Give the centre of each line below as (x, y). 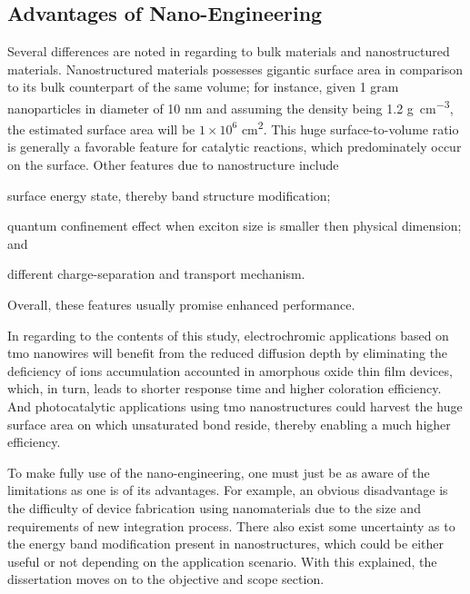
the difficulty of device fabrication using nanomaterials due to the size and (214, 507)
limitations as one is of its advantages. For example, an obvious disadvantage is (228, 490)
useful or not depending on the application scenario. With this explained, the (222, 561)
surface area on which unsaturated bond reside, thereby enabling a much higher (229, 424)
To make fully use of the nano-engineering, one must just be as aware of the (219, 472)
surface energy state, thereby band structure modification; (169, 195)
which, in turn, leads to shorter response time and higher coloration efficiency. (225, 388)
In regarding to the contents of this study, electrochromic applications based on (228, 335)
